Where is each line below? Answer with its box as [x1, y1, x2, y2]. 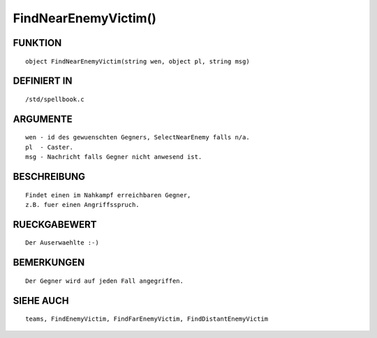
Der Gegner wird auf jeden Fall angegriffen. [25, 277, 184, 285]
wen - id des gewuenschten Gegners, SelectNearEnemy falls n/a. [25, 133, 251, 141]
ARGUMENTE [13, 113, 73, 125]
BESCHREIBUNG [13, 171, 86, 183]
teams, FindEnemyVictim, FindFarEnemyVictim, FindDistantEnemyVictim [25, 315, 269, 323]
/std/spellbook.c [25, 95, 84, 103]
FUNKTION [13, 37, 62, 49]
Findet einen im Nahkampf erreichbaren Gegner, [25, 191, 191, 199]
